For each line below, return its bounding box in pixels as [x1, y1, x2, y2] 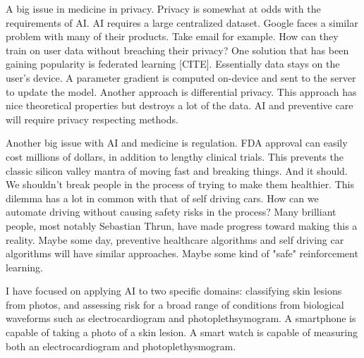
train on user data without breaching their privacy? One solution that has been [6, 42, 349, 57]
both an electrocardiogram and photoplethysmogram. [6, 338, 236, 353]
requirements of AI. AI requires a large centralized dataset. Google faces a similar [6, 15, 358, 30]
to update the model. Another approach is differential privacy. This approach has [6, 84, 357, 99]
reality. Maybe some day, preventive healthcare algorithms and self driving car [6, 232, 344, 247]
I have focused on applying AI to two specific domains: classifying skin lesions [6, 283, 342, 298]
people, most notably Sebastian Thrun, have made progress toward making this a [6, 218, 358, 233]
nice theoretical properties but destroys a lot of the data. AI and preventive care [6, 98, 353, 113]
